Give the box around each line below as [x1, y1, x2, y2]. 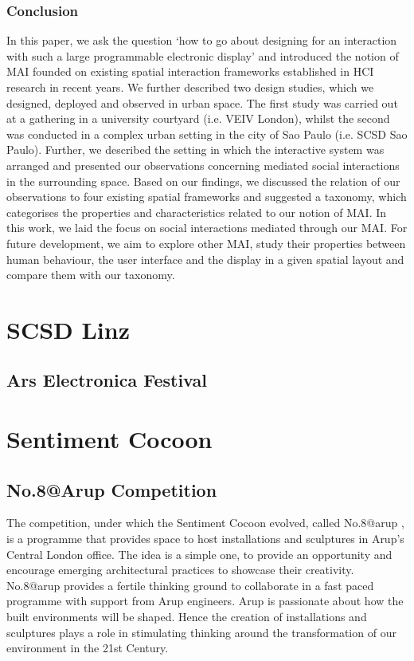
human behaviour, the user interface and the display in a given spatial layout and [6, 250, 404, 267]
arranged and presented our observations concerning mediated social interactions [6, 156, 400, 173]
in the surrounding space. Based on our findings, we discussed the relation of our [6, 172, 400, 189]
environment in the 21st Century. [6, 639, 169, 656]
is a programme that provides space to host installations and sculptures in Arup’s [6, 530, 404, 547]
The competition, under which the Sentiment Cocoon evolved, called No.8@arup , [6, 514, 404, 531]
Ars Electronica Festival [6, 368, 207, 392]
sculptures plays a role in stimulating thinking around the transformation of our [6, 624, 396, 640]
